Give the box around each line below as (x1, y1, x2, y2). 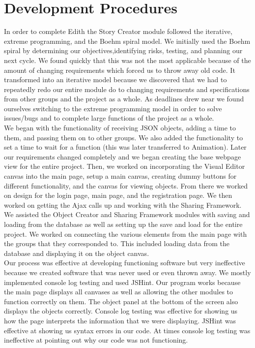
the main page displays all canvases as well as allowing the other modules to (4, 286, 233, 297)
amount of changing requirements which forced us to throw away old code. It (4, 64, 235, 75)
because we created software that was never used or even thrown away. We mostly (4, 267, 251, 277)
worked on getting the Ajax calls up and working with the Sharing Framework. (4, 199, 242, 210)
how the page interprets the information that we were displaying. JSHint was (4, 315, 236, 325)
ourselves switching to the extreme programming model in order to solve (4, 103, 222, 113)
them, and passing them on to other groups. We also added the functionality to (4, 132, 243, 142)
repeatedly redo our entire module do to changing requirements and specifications (4, 84, 250, 94)
